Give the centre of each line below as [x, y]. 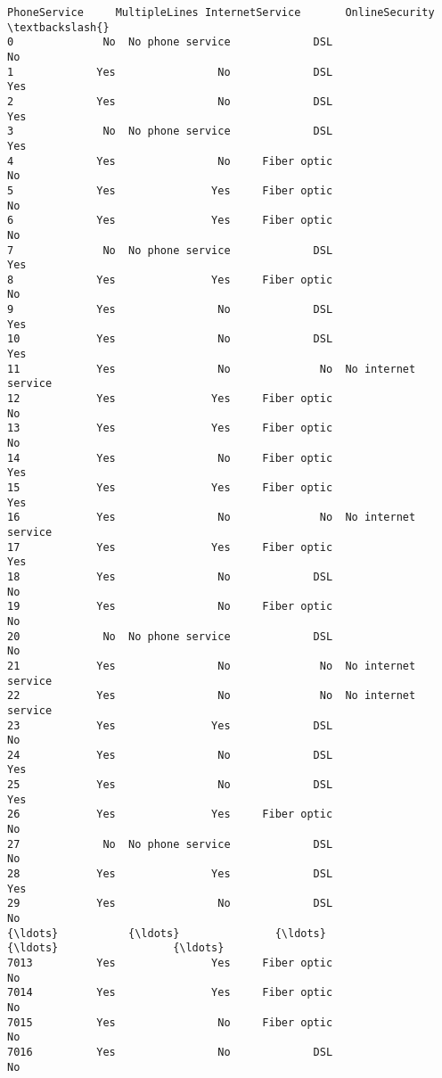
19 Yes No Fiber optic [170, 607]
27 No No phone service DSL [170, 844]
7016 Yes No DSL [170, 1052]
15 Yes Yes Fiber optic [170, 488]
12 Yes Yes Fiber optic [170, 399]
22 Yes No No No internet [212, 696]
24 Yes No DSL [170, 755]
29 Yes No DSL [170, 904]
